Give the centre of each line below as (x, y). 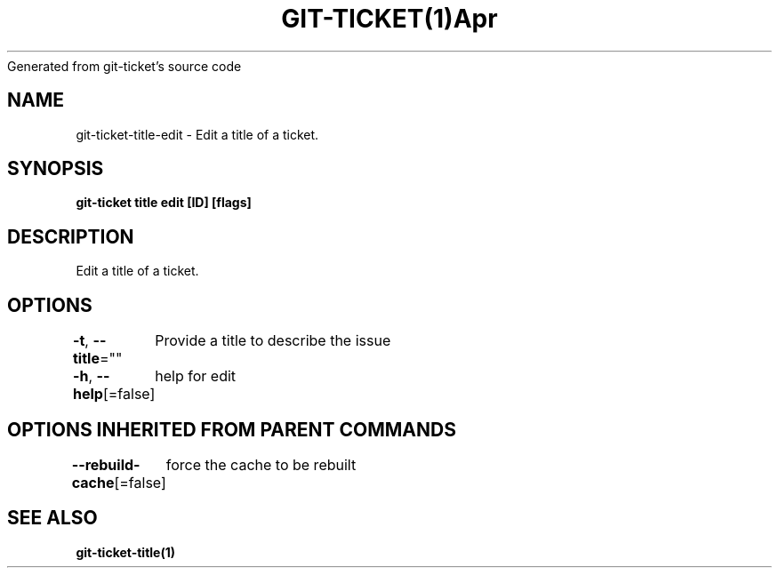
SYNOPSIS (56, 169)
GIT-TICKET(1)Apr (389, 19)
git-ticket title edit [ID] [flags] (164, 203)
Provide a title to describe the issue (273, 341)
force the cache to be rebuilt (261, 464)
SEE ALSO (52, 518)
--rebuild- (106, 464)
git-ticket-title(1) (126, 552)
